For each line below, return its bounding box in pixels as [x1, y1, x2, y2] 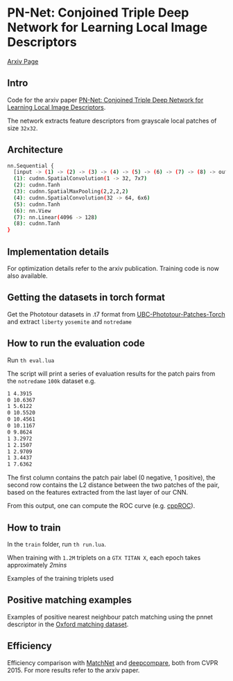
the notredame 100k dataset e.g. [7, 376, 96, 385]
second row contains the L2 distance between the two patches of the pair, [7, 481, 220, 489]
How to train [7, 522, 61, 533]
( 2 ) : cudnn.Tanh [13, 182, 60, 188]
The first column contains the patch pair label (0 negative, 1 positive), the [7, 473, 216, 482]
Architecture [7, 144, 64, 156]
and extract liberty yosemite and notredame [7, 317, 132, 326]
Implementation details [7, 246, 110, 258]
